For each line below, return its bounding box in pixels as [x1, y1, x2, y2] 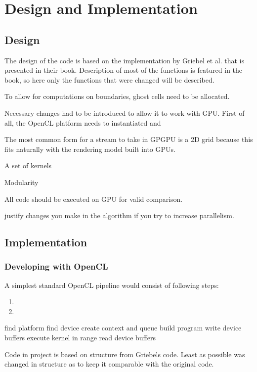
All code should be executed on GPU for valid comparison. [4, 193, 183, 204]
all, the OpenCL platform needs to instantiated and [4, 117, 161, 128]
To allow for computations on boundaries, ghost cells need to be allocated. [4, 91, 230, 101]
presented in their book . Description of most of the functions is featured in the [4, 65, 243, 75]
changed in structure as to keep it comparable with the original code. [4, 359, 214, 369]
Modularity [4, 177, 39, 187]
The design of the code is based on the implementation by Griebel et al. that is [4, 55, 244, 65]
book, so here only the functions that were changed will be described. [4, 74, 214, 85]
